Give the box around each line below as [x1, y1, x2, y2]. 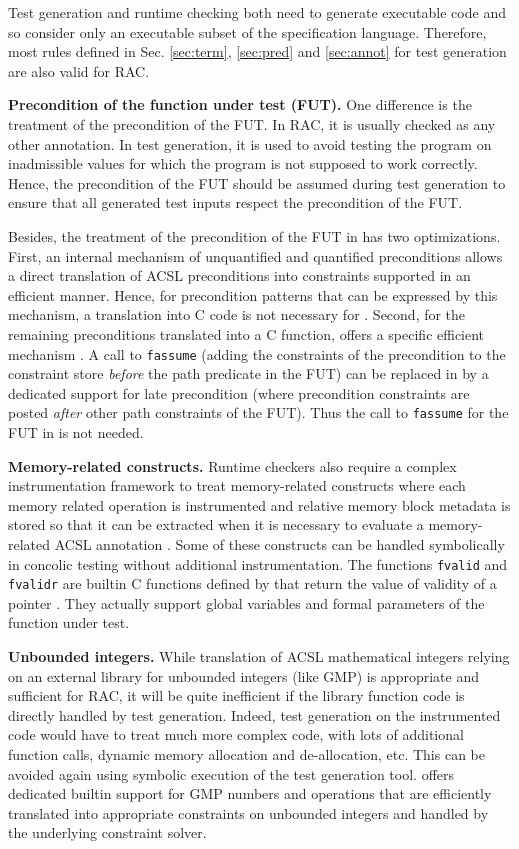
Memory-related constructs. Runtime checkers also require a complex [8, 455, 457, 476]
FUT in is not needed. [8, 422, 144, 442]
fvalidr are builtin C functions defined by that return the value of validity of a [8, 573, 497, 594]
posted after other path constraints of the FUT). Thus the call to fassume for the [8, 402, 509, 423]
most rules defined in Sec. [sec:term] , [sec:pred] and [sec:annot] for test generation [8, 41, 507, 62]
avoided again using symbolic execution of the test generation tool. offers [8, 763, 455, 784]
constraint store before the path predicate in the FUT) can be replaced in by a [8, 363, 489, 384]
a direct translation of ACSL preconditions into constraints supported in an [8, 265, 471, 286]
